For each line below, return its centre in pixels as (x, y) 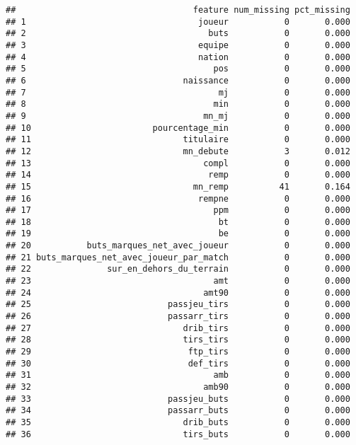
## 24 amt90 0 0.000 (178, 293)
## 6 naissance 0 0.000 (178, 80)
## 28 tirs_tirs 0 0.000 (178, 340)
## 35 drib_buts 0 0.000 (178, 422)
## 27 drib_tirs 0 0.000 (178, 328)
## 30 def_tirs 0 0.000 (178, 363)
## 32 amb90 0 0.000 (178, 387)
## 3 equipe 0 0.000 (178, 45)
